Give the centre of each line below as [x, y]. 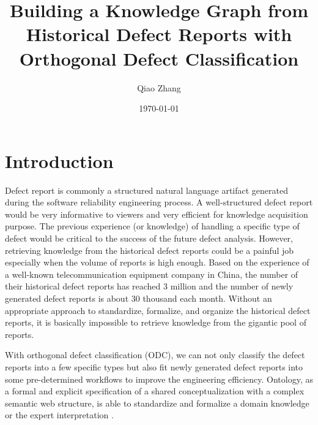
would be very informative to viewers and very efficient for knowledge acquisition [157, 214]
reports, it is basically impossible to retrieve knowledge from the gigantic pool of [156, 322]
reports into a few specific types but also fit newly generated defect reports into [154, 366]
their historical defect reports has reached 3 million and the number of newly [149, 286]
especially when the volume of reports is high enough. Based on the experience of [157, 262]
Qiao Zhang [159, 87]
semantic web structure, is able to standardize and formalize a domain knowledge [157, 403]
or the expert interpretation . [59, 415]
